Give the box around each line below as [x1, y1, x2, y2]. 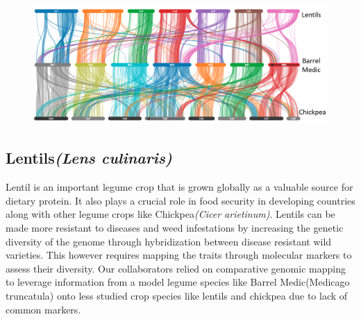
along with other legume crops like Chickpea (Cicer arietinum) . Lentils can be [6, 207, 335, 221]
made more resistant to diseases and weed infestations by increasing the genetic [6, 221, 344, 234]
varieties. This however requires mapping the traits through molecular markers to [6, 248, 352, 262]
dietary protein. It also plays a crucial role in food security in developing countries [6, 193, 355, 207]
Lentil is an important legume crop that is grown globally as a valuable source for [6, 180, 353, 194]
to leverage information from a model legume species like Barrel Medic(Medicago [6, 275, 350, 289]
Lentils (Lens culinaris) [6, 147, 172, 169]
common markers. [6, 302, 81, 316]
